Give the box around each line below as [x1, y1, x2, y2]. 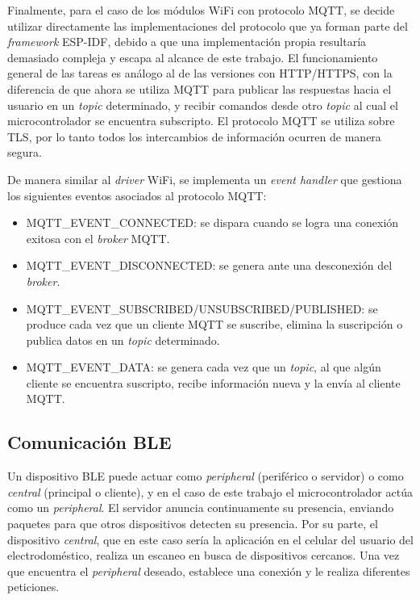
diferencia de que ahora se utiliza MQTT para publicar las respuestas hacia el [7, 80, 392, 97]
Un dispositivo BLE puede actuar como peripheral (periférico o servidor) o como [7, 468, 404, 485]
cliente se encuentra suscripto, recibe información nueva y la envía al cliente [26, 374, 401, 391]
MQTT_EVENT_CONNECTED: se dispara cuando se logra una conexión [26, 214, 399, 231]
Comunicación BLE [7, 430, 172, 455]
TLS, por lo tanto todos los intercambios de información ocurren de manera [7, 128, 381, 145]
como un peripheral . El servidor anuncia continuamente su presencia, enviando [7, 499, 394, 516]
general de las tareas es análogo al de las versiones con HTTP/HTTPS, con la [7, 65, 393, 82]
